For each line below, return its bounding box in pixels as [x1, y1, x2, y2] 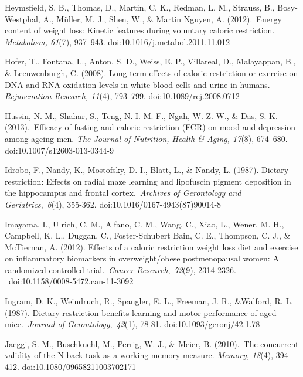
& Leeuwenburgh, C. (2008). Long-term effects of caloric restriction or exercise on [5, 66, 298, 79]
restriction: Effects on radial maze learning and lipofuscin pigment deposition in [5, 175, 291, 187]
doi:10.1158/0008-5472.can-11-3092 [8, 275, 134, 287]
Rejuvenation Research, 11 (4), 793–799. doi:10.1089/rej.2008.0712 [5, 90, 240, 102]
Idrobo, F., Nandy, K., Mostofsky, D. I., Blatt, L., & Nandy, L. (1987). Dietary [5, 164, 289, 176]
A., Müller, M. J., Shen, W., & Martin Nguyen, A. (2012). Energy [43, 12, 282, 25]
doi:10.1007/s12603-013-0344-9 [5, 144, 114, 156]
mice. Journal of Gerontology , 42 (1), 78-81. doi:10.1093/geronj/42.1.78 [5, 318, 260, 330]
